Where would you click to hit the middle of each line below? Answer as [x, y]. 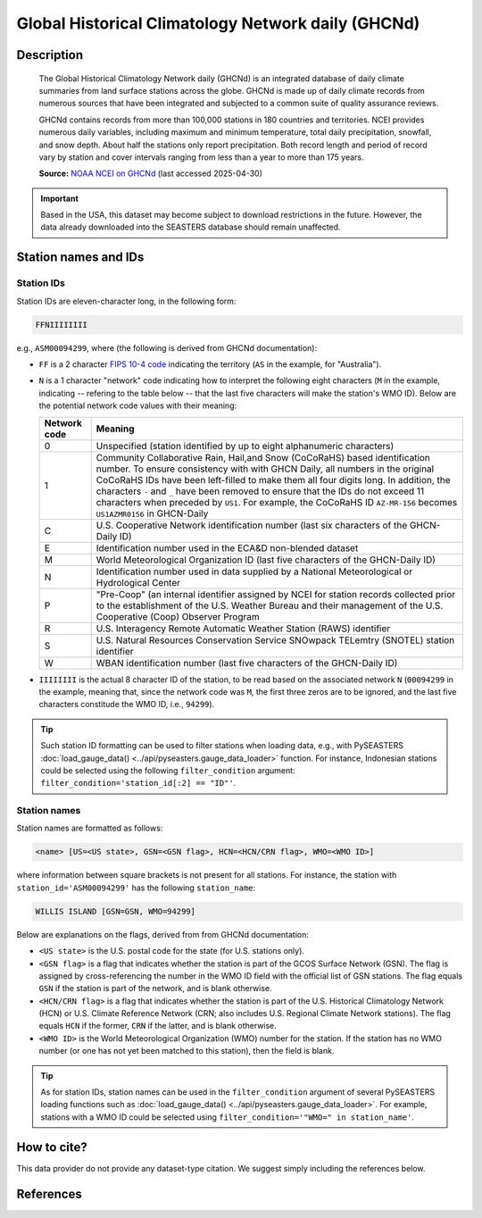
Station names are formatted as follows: [90, 828]
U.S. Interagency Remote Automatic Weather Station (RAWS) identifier [243, 628]
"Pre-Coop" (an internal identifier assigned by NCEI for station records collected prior [276, 594]
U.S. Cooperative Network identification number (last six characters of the [252, 525]
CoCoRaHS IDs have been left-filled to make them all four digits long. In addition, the [273, 480]
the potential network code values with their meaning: [138, 405]
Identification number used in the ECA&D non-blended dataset [227, 547]
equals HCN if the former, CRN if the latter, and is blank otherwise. [158, 1026]
